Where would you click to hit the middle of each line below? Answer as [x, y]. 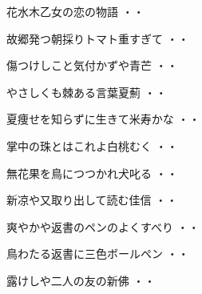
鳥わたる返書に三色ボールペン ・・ [98, 254]
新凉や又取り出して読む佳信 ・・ [92, 200]
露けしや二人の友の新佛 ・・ [81, 280]
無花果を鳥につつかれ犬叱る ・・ [92, 173]
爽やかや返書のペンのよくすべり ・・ [103, 226]
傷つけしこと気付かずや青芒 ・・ [92, 65]
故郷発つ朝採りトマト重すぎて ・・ [98, 38]
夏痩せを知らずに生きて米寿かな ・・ [103, 119]
